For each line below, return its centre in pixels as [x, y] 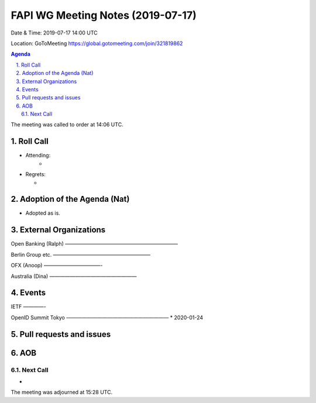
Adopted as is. [43, 213]
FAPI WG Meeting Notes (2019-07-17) [104, 15]
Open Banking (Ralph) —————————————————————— [95, 244]
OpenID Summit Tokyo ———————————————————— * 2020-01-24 [107, 317]
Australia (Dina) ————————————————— [74, 276]
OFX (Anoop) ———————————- [57, 266]
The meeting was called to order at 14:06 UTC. [67, 125]
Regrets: [36, 174]
